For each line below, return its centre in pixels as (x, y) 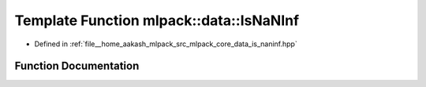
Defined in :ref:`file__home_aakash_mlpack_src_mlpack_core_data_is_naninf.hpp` (166, 44)
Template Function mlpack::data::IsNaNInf (157, 20)
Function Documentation (77, 66)
